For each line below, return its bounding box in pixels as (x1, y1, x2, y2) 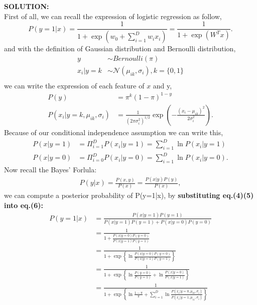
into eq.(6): (4, 200, 44, 211)
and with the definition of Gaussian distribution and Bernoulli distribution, (4, 43, 236, 54)
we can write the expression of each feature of (4, 80, 145, 90)
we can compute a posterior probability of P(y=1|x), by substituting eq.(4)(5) (4, 190, 254, 200)
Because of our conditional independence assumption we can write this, (4, 127, 223, 137)
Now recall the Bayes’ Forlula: (4, 164, 97, 175)
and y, (153, 80, 172, 90)
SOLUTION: (4, 1, 49, 11)
